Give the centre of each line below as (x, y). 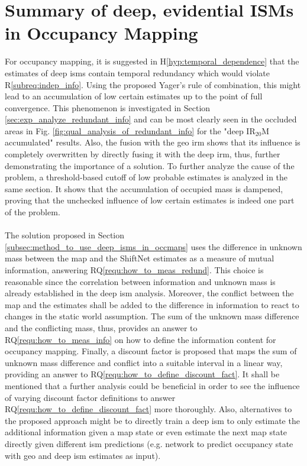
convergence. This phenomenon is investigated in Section (108, 107)
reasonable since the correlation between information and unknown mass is (140, 281)
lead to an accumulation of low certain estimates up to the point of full (134, 96)
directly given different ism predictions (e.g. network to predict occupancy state (149, 443)
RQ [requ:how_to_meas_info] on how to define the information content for (140, 339)
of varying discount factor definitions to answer (90, 397)
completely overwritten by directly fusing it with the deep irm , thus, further (143, 154)
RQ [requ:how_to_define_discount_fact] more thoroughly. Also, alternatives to (148, 409)
